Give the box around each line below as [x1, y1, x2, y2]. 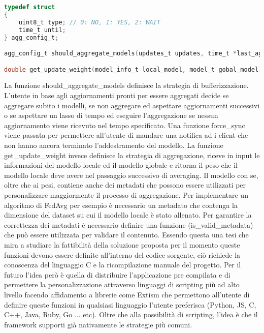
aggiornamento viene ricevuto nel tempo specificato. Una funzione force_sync [4, 119, 245, 130]
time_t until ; [18, 26, 66, 34]
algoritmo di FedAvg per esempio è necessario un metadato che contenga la [4, 199, 238, 210]
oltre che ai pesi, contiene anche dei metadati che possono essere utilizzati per [4, 179, 246, 190]
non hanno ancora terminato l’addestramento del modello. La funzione [4, 140, 223, 150]
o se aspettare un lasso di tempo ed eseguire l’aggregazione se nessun [4, 110, 218, 120]
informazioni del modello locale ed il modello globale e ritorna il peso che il [4, 160, 238, 170]
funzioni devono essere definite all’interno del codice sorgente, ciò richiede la [4, 249, 241, 260]
